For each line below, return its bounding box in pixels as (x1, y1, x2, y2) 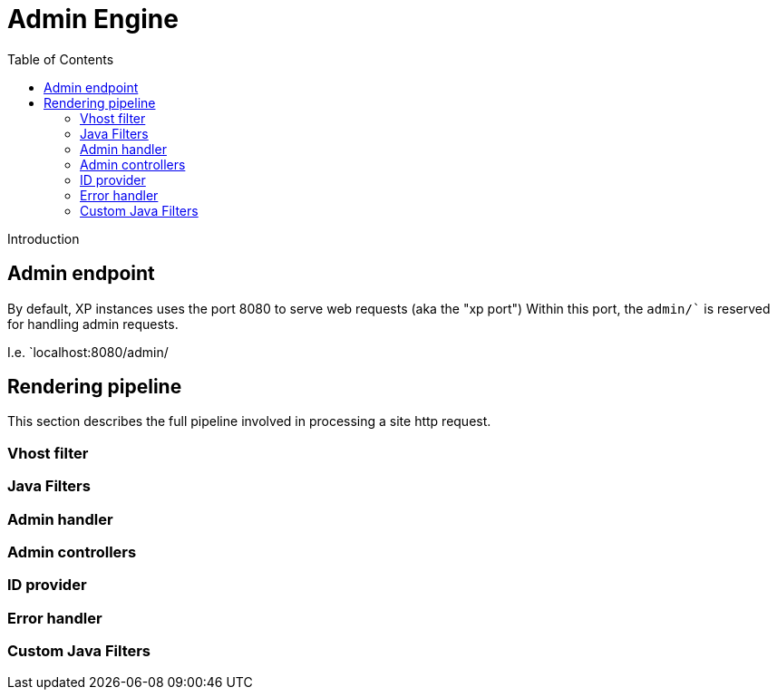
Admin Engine (7, 4, 179, 34)
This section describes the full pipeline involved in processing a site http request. (7, 413, 491, 430)
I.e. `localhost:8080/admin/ (7, 344, 169, 360)
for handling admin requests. (7, 315, 179, 332)
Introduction (7, 230, 80, 247)
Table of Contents (7, 51, 114, 67)
